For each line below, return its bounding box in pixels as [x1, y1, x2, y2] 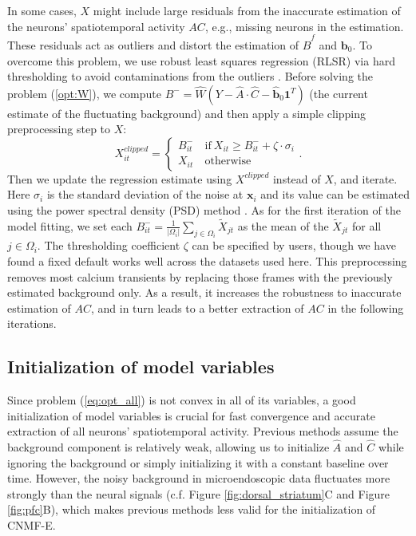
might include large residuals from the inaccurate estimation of [93, 2, 401, 18]
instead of [272, 170, 321, 187]
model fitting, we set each [7, 217, 133, 234]
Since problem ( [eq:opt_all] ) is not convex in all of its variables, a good [7, 392, 356, 408]
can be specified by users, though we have [192, 237, 396, 254]
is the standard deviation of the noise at [46, 186, 244, 203]
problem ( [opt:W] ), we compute [7, 85, 161, 101]
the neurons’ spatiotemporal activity [7, 18, 185, 34]
